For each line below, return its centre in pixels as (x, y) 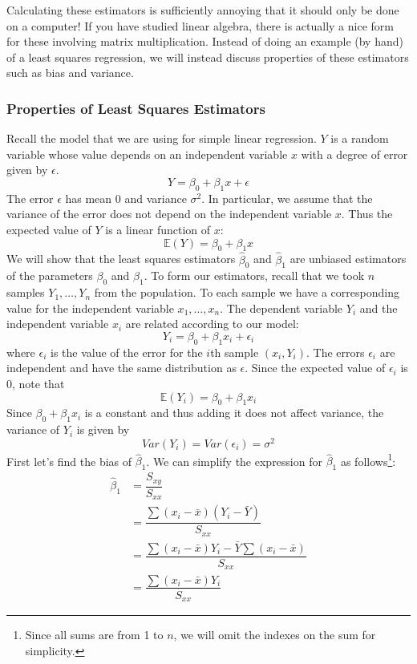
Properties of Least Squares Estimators (136, 108)
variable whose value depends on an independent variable (147, 154)
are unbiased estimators (348, 259)
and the (379, 308)
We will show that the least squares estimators (121, 259)
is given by (103, 429)
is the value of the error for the (127, 352)
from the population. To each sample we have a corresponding (247, 292)
